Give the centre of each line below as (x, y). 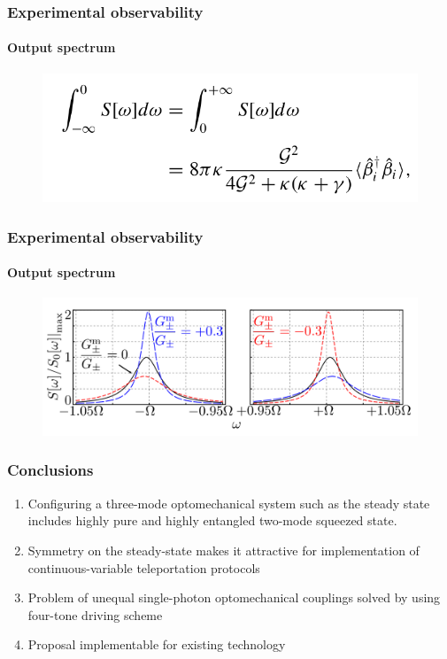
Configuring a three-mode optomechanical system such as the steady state (229, 503)
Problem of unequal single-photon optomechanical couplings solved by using (234, 597)
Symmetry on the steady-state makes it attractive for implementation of (223, 550)
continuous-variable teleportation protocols (144, 567)
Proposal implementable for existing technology (157, 644)
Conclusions (50, 470)
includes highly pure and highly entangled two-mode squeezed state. (212, 520)
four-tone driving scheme (95, 614)
